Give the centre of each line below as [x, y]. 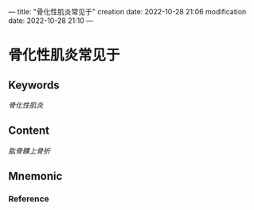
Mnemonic [35, 176]
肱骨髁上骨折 [29, 150]
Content [29, 131]
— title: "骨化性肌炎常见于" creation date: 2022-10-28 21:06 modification [127, 12]
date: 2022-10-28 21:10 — [51, 21]
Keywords [34, 85]
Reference [29, 199]
